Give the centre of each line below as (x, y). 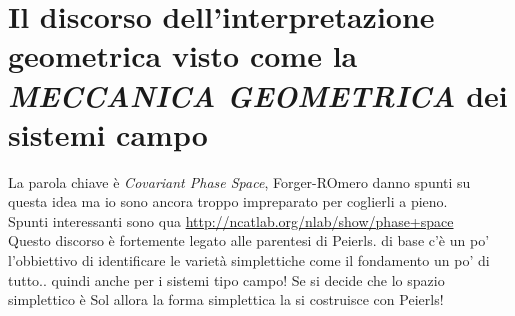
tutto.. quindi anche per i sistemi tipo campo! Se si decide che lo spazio (226, 279)
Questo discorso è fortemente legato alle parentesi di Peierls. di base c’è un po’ (249, 240)
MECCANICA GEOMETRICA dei (258, 95)
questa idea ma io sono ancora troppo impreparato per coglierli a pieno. (228, 201)
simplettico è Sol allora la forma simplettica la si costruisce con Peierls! (226, 299)
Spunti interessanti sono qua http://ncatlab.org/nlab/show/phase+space (231, 220)
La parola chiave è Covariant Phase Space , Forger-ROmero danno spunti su (239, 181)
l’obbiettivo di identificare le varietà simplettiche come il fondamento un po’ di (249, 260)
